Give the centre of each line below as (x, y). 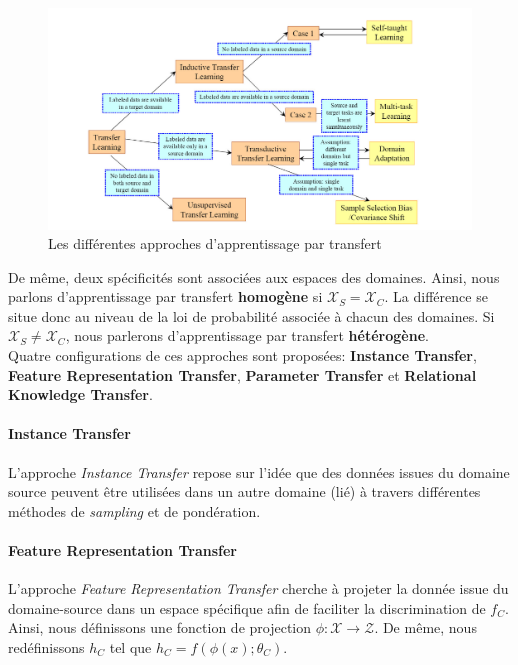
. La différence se (436, 296)
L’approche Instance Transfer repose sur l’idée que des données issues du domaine (259, 471)
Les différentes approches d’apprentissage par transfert (215, 243)
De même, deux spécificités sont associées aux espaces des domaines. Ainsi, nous (254, 276)
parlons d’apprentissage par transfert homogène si (165, 296)
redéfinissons (46, 647)
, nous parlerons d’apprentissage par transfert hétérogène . (247, 335)
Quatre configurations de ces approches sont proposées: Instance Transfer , (242, 355)
